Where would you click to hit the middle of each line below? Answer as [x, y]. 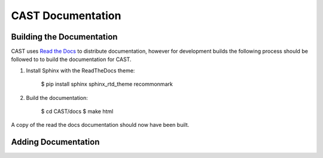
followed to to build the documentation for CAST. [71, 59]
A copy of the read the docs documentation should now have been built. [100, 125]
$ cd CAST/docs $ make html [77, 111]
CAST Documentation [66, 16]
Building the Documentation [64, 37]
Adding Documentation [55, 142]
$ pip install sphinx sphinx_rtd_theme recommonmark [107, 84]
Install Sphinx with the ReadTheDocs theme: [80, 70]
